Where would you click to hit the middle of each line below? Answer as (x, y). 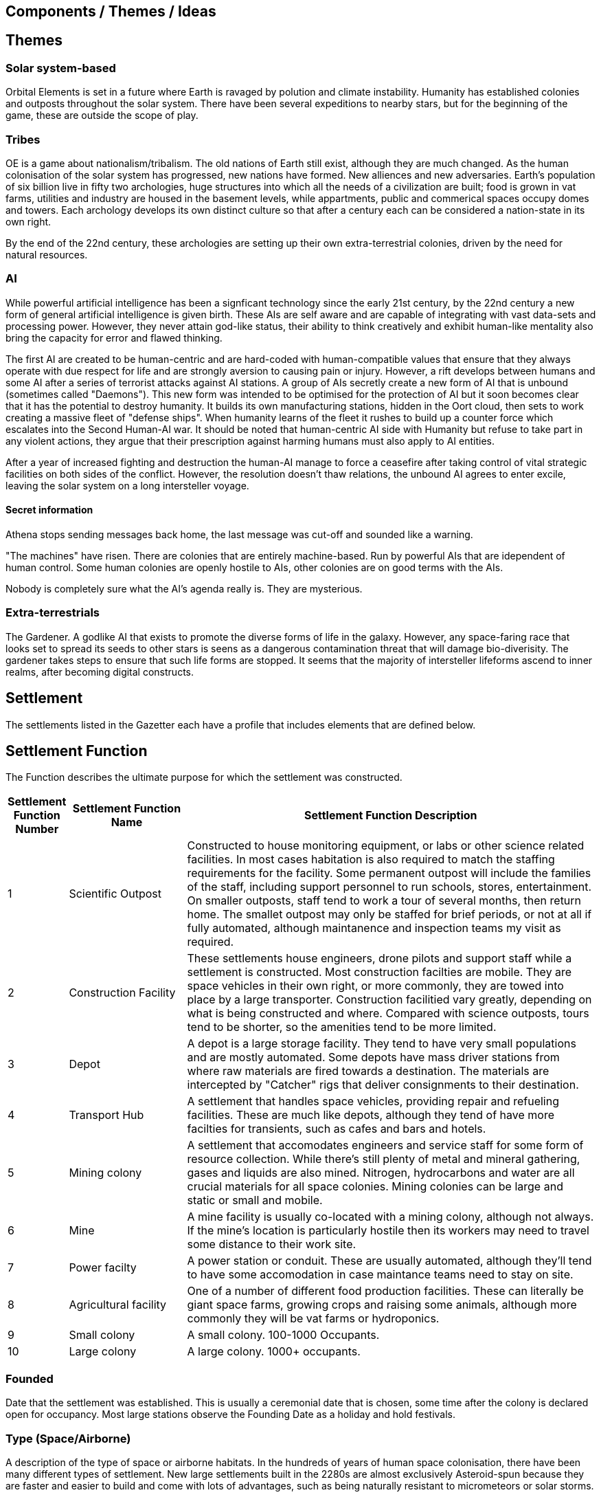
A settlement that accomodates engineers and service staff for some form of (385, 1145)
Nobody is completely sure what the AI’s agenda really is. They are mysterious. (184, 588)
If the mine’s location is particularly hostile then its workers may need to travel (388, 1231)
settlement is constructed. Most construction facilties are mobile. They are (379, 972)
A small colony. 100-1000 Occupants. (283, 1335)
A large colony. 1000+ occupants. (274, 1352)
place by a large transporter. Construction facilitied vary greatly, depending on (389, 1000)
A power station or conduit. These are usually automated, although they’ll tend (389, 1261)
